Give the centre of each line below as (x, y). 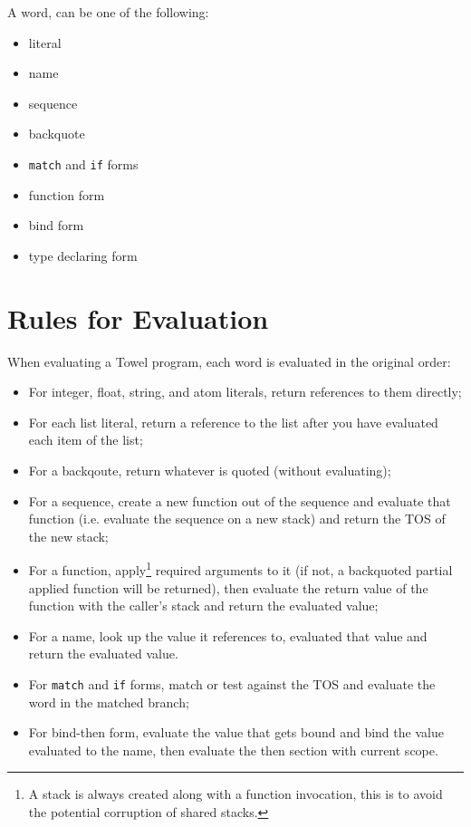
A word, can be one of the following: (108, 12)
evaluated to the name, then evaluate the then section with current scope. (233, 750)
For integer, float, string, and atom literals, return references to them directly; (245, 392)
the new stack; (68, 536)
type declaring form (83, 255)
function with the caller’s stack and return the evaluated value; (203, 606)
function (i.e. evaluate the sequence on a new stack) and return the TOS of (237, 519)
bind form (56, 225)
